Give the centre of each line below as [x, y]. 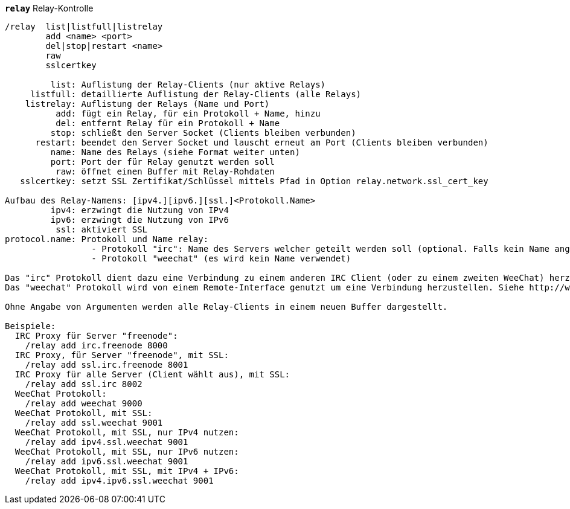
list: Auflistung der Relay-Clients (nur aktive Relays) [188, 85]
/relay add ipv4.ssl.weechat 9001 [107, 442]
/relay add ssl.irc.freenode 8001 [107, 365]
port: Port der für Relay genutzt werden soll [162, 162]
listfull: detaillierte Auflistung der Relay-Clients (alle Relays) [196, 94]
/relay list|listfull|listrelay [84, 27]
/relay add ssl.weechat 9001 [94, 423]
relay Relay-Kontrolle [49, 8]
